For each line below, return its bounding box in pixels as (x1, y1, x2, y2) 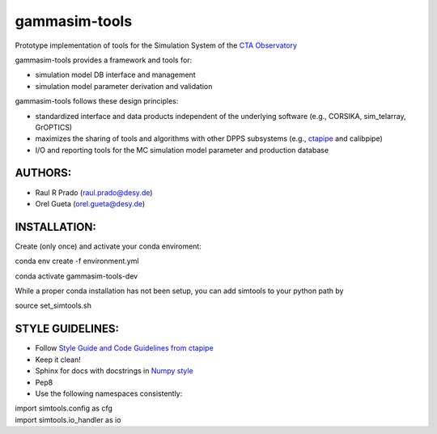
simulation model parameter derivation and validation (35, 81, 213, 91)
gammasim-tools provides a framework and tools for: (15, 55, 193, 65)
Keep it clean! (35, 355, 81, 364)
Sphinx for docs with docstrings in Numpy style (35, 366, 193, 376)
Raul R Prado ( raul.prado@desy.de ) (35, 187, 153, 198)
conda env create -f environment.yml (15, 256, 139, 266)
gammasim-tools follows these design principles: (15, 96, 179, 106)
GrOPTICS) (35, 122, 73, 132)
